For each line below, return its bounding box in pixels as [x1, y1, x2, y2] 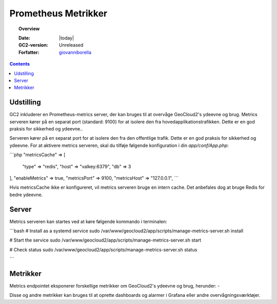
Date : [18, 35, 31, 41]
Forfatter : [18, 49, 39, 55]
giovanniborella [59, 49, 92, 55]
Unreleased [59, 42, 84, 48]
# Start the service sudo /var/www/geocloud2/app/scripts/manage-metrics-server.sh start [9, 237, 202, 243]
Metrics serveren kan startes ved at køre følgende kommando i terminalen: [9, 218, 167, 225]
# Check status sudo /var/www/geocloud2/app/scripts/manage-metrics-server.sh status [9, 246, 197, 253]
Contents [9, 61, 30, 67]
